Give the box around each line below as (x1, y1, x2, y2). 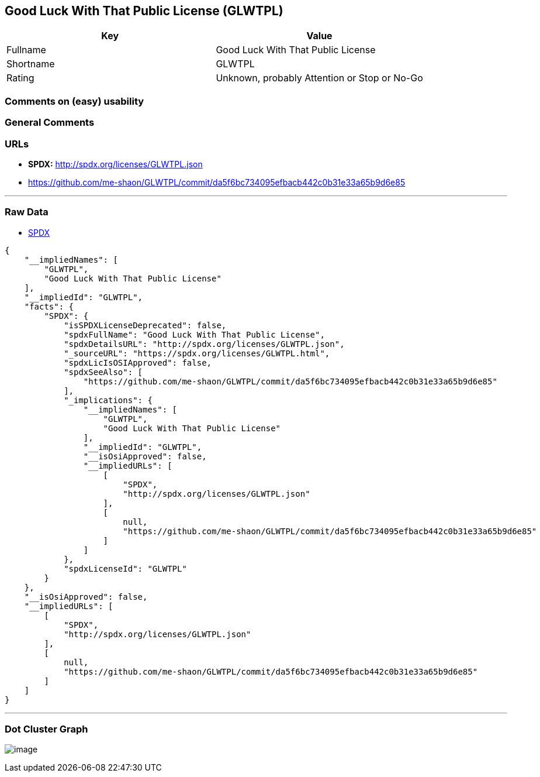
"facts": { (24, 301, 74, 311)
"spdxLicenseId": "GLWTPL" (64, 563, 187, 573)
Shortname (6, 58, 55, 70)
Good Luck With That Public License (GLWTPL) (5, 4, 283, 18)
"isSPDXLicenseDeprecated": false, (64, 320, 227, 330)
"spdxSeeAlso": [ (64, 367, 143, 377)
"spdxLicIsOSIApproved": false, (64, 357, 212, 367)
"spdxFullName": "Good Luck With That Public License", (64, 329, 325, 339)
